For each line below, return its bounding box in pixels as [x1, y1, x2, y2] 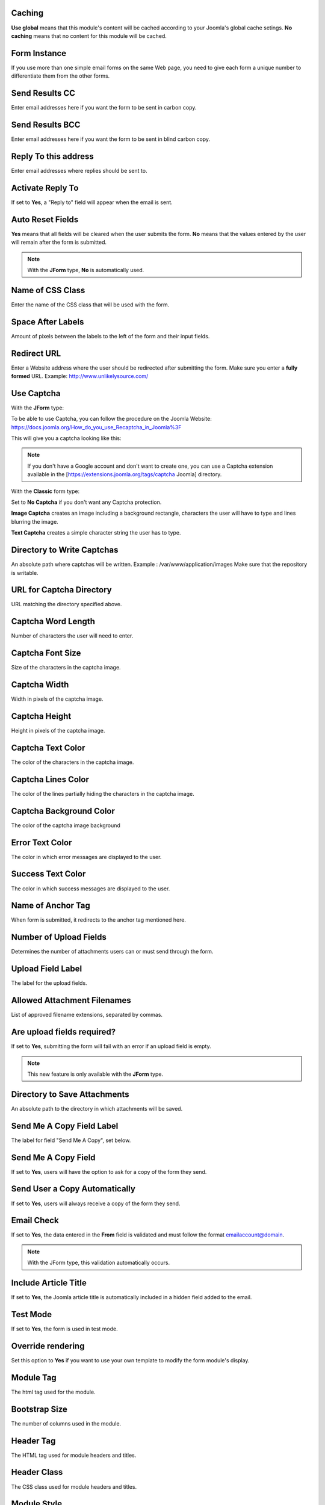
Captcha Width [11, 680, 69, 690]
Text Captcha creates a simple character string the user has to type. [11, 529, 181, 536]
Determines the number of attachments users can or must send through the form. [11, 948, 214, 955]
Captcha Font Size [11, 648, 81, 659]
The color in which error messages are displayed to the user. [11, 853, 162, 860]
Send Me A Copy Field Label [11, 1120, 119, 1131]
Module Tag [11, 1373, 57, 1383]
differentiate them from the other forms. [11, 72, 110, 79]
